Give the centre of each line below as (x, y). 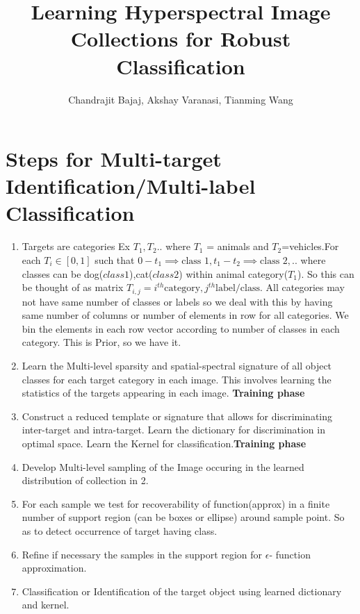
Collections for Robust (181, 39)
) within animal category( (234, 273)
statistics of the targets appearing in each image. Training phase (163, 393)
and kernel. (46, 605)
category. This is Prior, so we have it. (101, 342)
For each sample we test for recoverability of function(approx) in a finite (176, 503)
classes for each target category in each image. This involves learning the (177, 379)
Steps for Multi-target (114, 159)
